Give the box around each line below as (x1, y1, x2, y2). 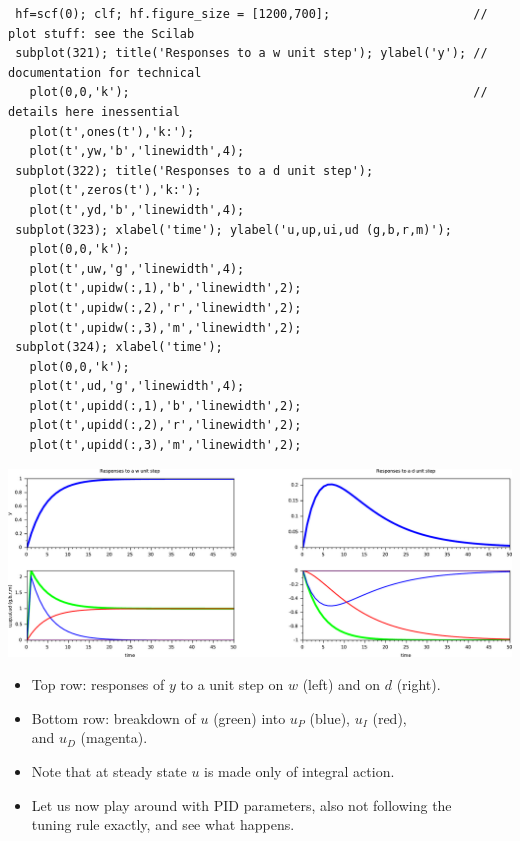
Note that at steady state (31, 761, 187, 782)
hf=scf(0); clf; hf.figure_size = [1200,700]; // (15, 7, 488, 21)
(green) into (213, 707, 286, 728)
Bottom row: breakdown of (31, 707, 196, 728)
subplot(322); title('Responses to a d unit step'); (15, 163, 374, 178)
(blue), (309, 707, 351, 728)
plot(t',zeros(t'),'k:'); (29, 183, 202, 198)
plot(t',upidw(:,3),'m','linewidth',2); (29, 320, 302, 335)
